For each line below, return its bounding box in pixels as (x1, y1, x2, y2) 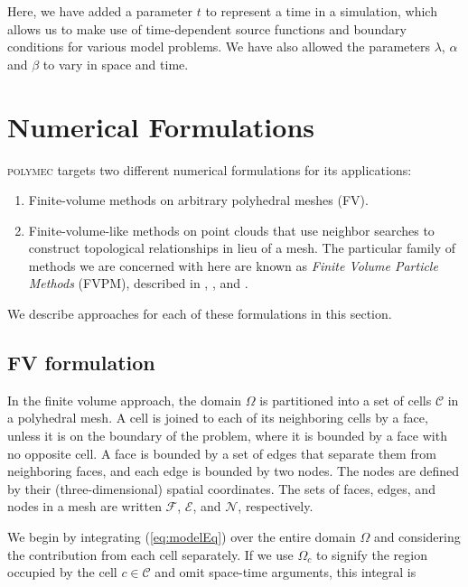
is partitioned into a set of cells (259, 390, 432, 409)
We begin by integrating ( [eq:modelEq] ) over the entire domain (7, 527, 356, 546)
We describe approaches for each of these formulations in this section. (7, 304, 392, 323)
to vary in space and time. (42, 54, 189, 73)
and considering (373, 527, 461, 546)
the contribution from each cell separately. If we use (7, 545, 294, 564)
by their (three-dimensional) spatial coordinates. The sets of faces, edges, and (7, 479, 435, 498)
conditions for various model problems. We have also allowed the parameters (7, 37, 431, 56)
